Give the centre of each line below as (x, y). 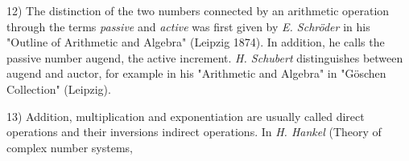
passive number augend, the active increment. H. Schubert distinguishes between (205, 57)
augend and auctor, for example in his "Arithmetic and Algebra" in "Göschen (196, 73)
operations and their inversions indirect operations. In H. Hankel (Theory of (194, 132)
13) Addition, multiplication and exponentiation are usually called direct (186, 116)
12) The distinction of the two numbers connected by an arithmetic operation (198, 10)
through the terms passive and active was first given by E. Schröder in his (188, 26)
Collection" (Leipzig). (59, 89)
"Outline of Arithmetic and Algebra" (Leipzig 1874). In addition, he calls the (196, 42)
